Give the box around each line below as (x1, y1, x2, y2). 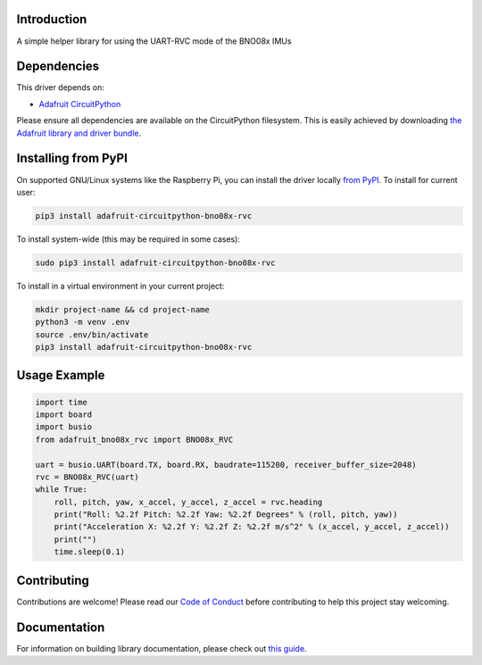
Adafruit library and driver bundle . (16, 128, 142, 138)
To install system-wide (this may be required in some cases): (16, 233, 241, 245)
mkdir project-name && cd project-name (35, 304, 210, 314)
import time (35, 397, 88, 407)
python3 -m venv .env (35, 317, 130, 328)
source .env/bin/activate (35, 329, 149, 339)
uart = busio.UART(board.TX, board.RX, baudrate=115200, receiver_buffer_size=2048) (35, 460, 417, 470)
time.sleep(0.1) (54, 547, 125, 557)
